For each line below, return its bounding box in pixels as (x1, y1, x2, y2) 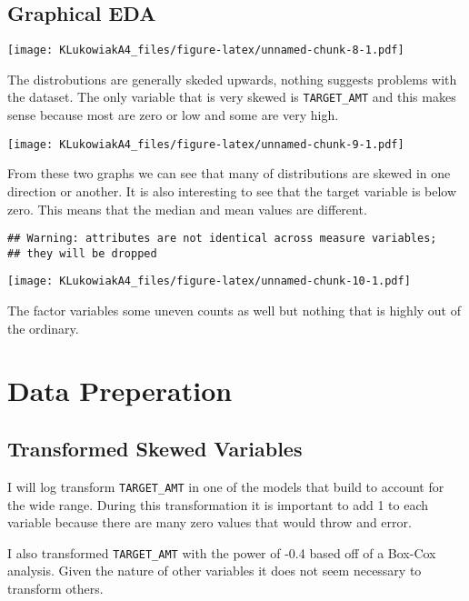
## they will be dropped (7, 246, 157, 260)
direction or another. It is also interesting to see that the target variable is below (7, 181, 457, 200)
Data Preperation (7, 372, 233, 409)
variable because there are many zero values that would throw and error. (7, 513, 412, 532)
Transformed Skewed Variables (7, 435, 303, 463)
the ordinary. (7, 318, 79, 337)
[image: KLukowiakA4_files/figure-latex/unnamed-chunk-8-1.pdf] (7, 44, 404, 57)
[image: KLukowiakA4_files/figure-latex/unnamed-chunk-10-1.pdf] (7, 275, 411, 288)
